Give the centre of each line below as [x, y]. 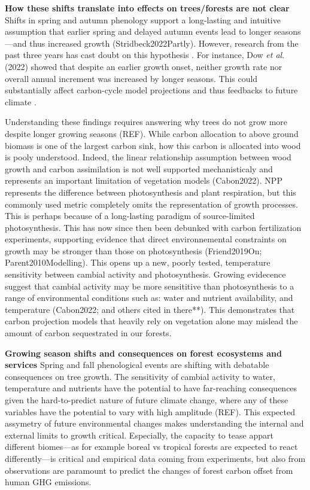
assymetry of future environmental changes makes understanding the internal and [154, 423]
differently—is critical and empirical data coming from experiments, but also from [155, 458]
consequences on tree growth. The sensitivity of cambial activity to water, [140, 376]
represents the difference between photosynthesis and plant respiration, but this [151, 192]
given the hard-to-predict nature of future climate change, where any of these [147, 400]
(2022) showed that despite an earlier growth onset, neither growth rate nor [144, 66]
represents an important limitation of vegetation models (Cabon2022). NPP [144, 180]
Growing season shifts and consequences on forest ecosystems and [143, 353]
